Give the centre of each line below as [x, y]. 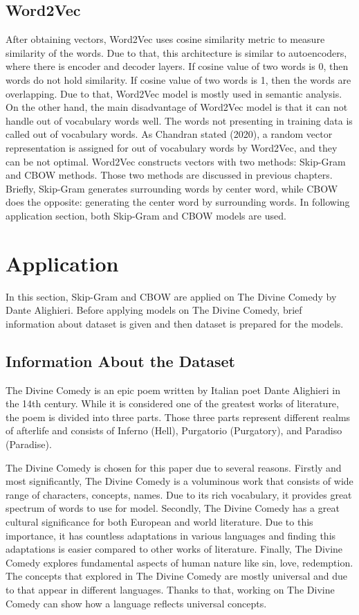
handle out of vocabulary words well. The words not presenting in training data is [179, 120]
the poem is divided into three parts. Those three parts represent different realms [178, 417]
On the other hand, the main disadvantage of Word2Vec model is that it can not [177, 107]
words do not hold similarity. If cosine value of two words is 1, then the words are [178, 79]
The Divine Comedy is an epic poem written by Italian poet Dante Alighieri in [173, 390]
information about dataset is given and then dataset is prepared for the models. [175, 323]
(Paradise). [29, 444]
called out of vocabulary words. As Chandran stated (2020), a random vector [169, 134]
